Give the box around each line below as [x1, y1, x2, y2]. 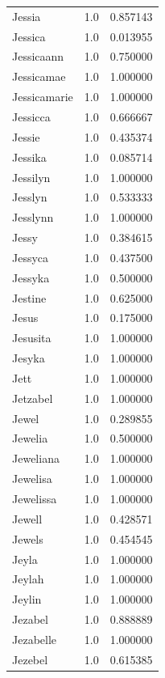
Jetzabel [12, 389, 53, 406]
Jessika [12, 148, 47, 165]
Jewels [12, 530, 43, 547]
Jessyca [12, 248, 49, 265]
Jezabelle [12, 630, 57, 647]
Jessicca [12, 108, 51, 125]
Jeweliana [12, 450, 60, 467]
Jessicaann [12, 48, 64, 65]
